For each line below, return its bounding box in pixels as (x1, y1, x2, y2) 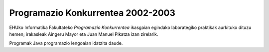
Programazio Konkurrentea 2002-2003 (9, 7, 175, 18)
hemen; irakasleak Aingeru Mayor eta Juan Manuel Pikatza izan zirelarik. (9, 31, 158, 37)
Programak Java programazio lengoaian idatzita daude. (9, 40, 123, 46)
